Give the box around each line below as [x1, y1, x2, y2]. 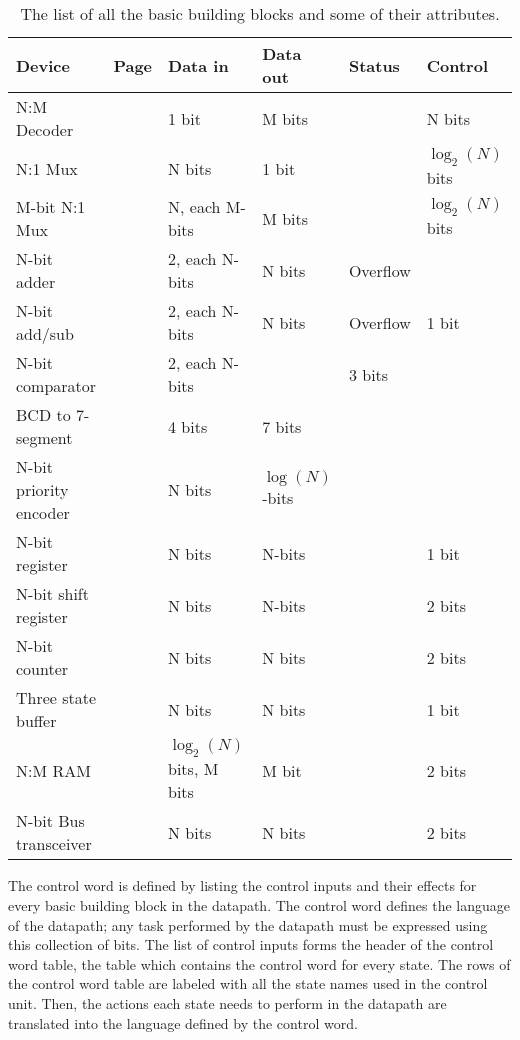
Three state [16, 686, 97, 710]
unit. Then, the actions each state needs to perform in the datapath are [8, 992, 447, 1013]
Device [16, 53, 70, 77]
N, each [168, 195, 221, 219]
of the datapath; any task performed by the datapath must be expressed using [8, 914, 488, 935]
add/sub [16, 322, 74, 346]
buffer [16, 709, 57, 733]
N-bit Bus [16, 809, 85, 833]
